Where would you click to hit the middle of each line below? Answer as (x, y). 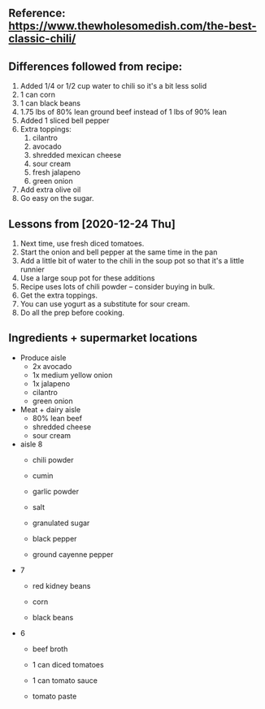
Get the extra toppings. (59, 295)
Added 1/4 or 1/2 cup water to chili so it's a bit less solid (113, 86)
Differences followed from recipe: (96, 66)
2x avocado (52, 366)
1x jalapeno (51, 383)
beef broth (50, 649)
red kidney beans (61, 585)
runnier (32, 270)
